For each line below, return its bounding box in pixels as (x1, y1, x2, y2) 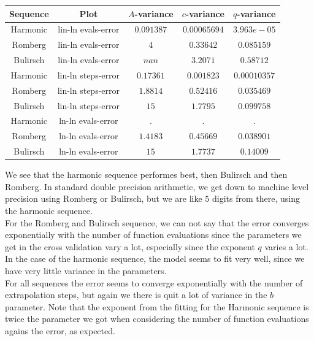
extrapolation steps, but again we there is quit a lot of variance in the (5, 288, 267, 301)
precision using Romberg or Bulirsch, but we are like (5, 192, 202, 205)
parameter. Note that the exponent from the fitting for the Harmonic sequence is (5, 300, 309, 313)
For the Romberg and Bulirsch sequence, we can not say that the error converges (5, 216, 309, 229)
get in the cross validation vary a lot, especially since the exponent (5, 240, 255, 253)
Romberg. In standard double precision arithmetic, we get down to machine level (5, 180, 309, 193)
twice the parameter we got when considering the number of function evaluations (5, 312, 309, 325)
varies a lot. (264, 240, 308, 253)
